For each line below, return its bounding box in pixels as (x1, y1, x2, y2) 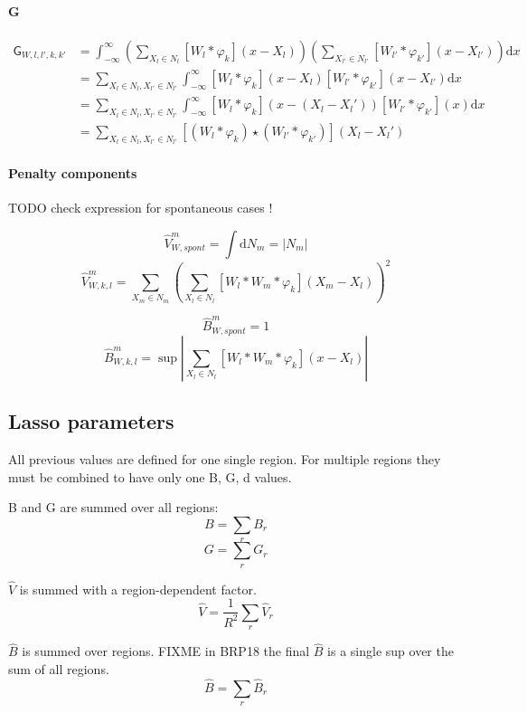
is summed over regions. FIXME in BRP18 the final (22, 642, 310, 661)
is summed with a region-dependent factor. (19, 579, 257, 598)
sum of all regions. (8, 660, 109, 679)
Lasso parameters (8, 407, 174, 435)
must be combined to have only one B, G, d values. (8, 467, 292, 486)
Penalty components (8, 163, 137, 182)
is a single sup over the (327, 642, 454, 661)
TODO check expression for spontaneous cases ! (8, 198, 273, 217)
